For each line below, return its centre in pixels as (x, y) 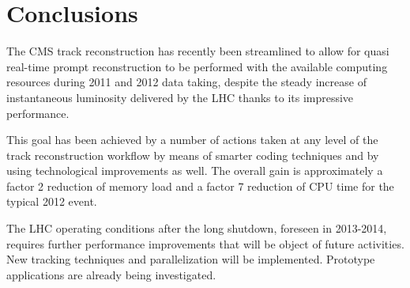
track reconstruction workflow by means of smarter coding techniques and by (193, 155)
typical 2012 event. (52, 201)
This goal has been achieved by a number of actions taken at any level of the (192, 140)
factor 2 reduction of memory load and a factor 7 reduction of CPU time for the (200, 186)
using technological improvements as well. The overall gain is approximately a (195, 171)
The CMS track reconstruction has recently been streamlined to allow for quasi (198, 51)
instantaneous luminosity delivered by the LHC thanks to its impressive (180, 97)
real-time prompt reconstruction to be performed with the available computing (197, 66)
